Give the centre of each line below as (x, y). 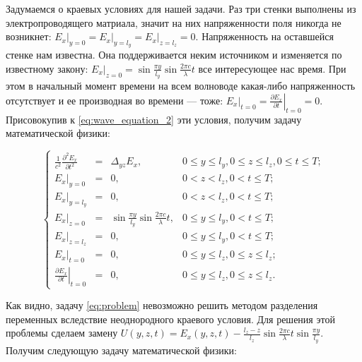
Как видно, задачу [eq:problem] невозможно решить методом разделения (162, 305)
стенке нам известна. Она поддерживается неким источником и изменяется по (174, 55)
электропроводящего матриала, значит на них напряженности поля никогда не (174, 22)
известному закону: (47, 68)
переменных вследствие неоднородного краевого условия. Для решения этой (170, 319)
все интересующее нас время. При (272, 68)
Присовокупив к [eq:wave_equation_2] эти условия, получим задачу (154, 119)
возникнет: (29, 36)
